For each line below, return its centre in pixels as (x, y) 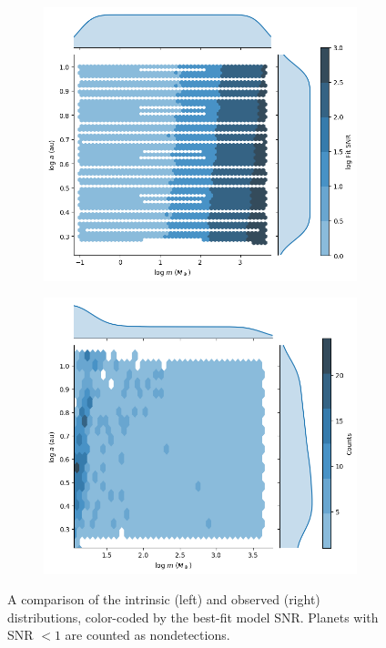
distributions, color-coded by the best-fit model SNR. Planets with (193, 617)
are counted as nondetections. (147, 635)
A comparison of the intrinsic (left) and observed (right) (164, 599)
